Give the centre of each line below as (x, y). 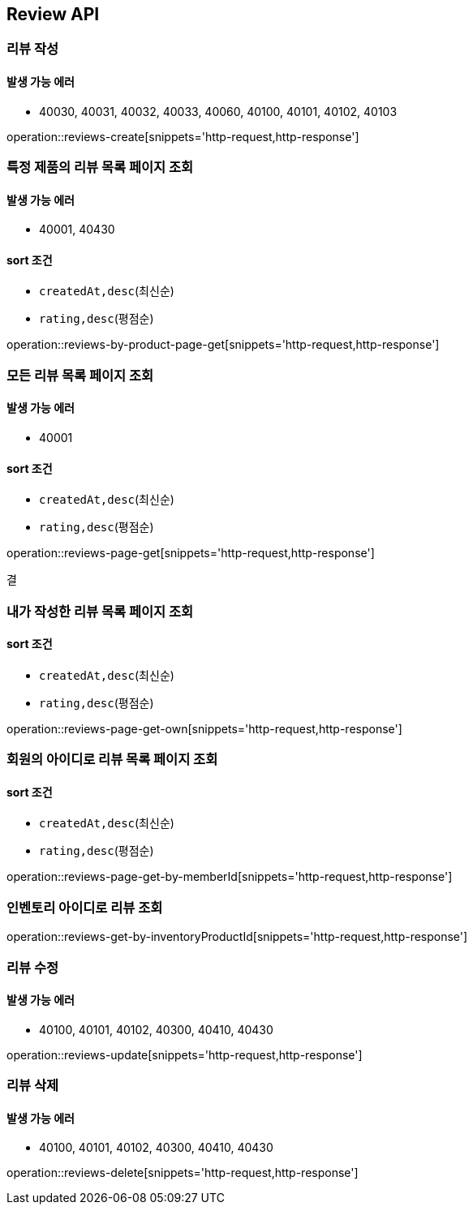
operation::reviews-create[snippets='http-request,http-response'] (183, 136)
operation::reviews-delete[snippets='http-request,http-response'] (183, 1173)
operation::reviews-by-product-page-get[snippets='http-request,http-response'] (223, 345)
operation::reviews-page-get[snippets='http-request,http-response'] (191, 553)
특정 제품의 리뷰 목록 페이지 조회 (100, 167)
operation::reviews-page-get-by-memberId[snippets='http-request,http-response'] (230, 877)
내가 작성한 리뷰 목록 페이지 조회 (100, 611)
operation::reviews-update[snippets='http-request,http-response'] (185, 1054)
